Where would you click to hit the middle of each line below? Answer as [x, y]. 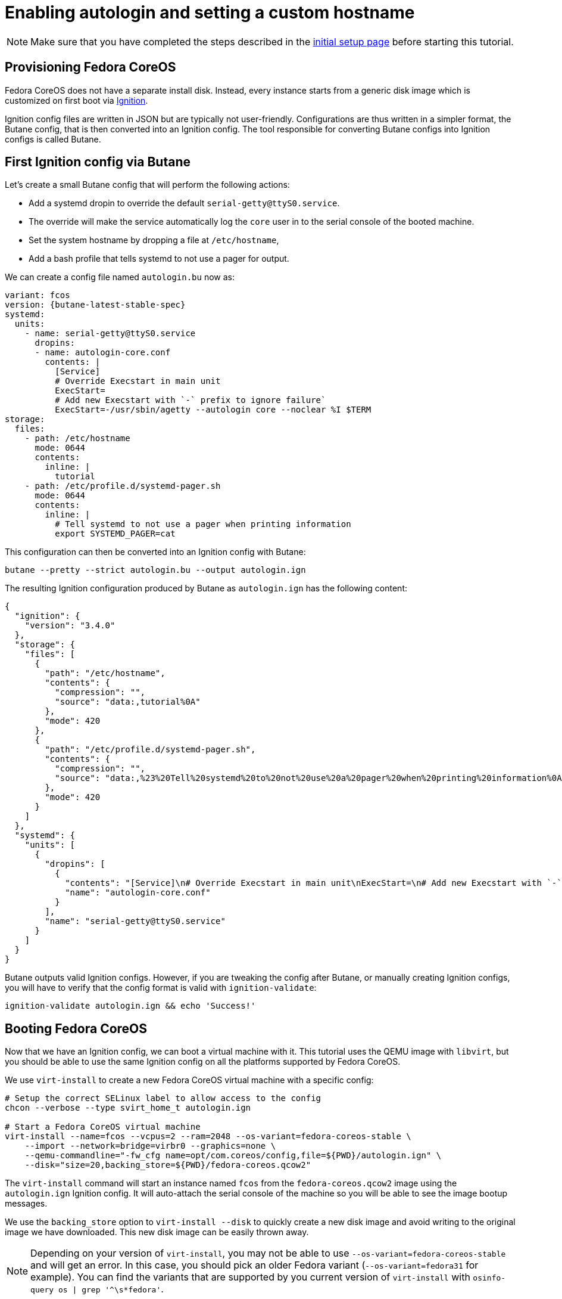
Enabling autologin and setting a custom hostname [210, 13]
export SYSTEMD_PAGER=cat [115, 534]
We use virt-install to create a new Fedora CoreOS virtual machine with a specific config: [189, 1080]
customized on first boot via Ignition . [77, 100]
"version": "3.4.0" [70, 626]
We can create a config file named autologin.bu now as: [120, 277]
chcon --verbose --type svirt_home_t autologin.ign [128, 1108]
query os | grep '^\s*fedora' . [97, 1289]
